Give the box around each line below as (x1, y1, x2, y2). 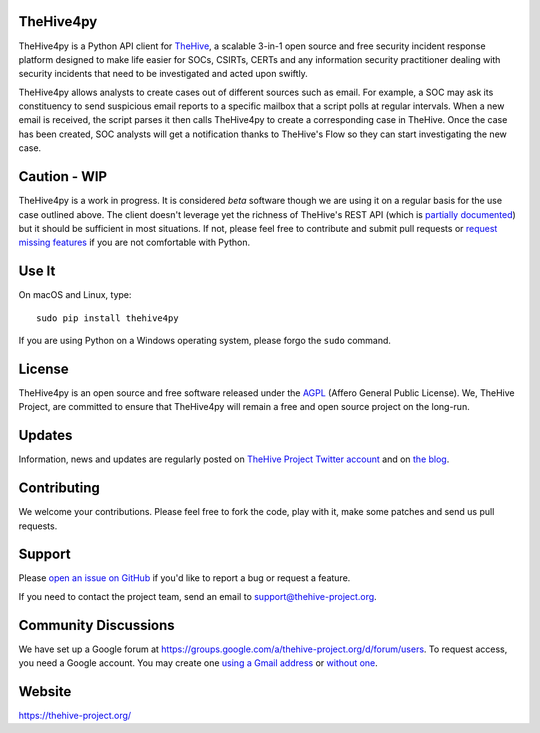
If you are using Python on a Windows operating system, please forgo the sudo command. (18, 335, 392, 347)
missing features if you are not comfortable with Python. (18, 236, 250, 249)
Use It (18, 263, 56, 280)
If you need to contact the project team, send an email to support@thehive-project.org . (18, 590, 377, 602)
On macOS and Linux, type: (18, 289, 132, 301)
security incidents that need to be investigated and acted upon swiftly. (18, 68, 309, 80)
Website (18, 683, 72, 700)
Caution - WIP (18, 168, 108, 185)
